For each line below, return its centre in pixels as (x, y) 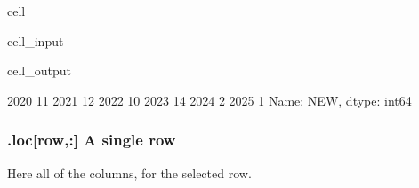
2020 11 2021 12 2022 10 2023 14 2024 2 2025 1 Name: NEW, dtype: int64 (209, 100)
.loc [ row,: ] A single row (92, 140)
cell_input (36, 40)
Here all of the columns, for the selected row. (129, 172)
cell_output (39, 70)
